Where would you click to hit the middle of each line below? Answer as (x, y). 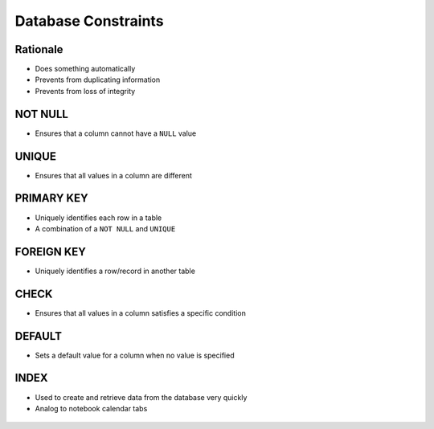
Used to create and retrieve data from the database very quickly (141, 397)
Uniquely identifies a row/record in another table (115, 271)
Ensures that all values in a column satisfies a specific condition (141, 313)
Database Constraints (89, 21)
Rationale (39, 49)
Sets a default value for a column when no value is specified (135, 355)
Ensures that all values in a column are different (114, 175)
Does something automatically (85, 69)
